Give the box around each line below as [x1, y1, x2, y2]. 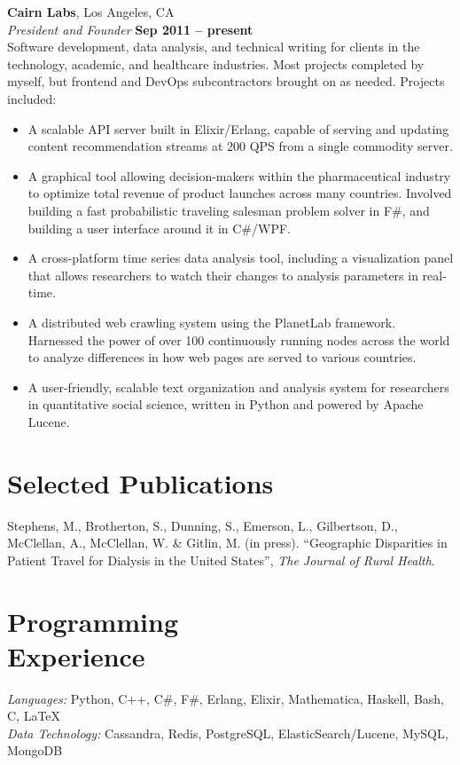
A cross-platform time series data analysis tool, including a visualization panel [27, 248, 454, 267]
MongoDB [7, 741, 63, 760]
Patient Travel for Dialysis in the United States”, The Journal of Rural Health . [7, 550, 435, 569]
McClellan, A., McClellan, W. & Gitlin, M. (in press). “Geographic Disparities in [7, 533, 448, 552]
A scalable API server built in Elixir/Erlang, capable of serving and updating [27, 119, 449, 138]
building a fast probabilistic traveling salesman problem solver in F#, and [27, 201, 430, 219]
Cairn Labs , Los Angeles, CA [7, 3, 175, 20]
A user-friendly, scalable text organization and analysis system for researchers [27, 377, 449, 396]
